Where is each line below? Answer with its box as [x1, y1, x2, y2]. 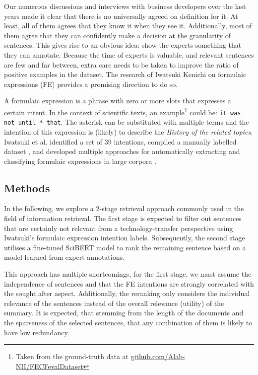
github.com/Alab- [130, 351, 185, 362]
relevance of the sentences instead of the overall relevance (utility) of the [4, 298, 224, 308]
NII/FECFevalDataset [15, 361, 83, 371]
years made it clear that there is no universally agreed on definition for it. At [4, 10, 238, 21]
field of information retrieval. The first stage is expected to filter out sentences [4, 213, 242, 224]
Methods [4, 180, 50, 195]
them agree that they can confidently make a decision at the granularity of [4, 30, 231, 40]
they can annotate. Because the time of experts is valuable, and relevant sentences [4, 49, 254, 60]
